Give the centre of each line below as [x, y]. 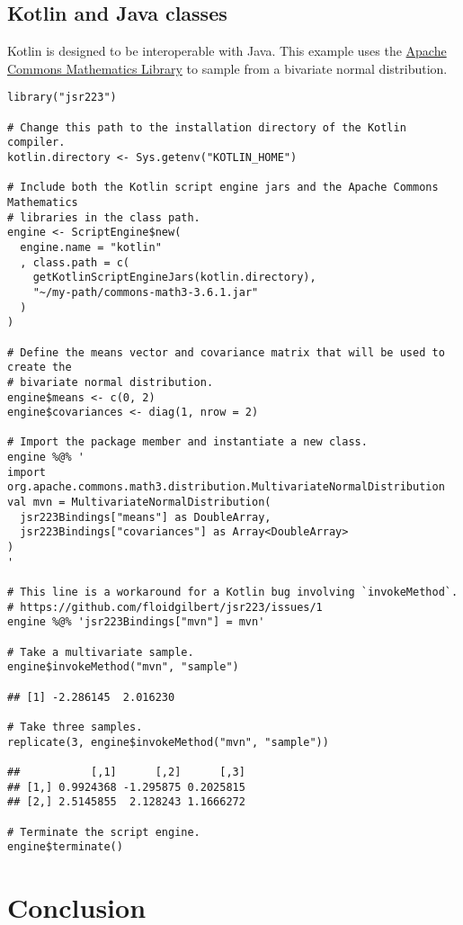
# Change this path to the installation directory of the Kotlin [207, 127]
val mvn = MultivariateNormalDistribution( [139, 503]
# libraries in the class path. [104, 217]
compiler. [36, 143]
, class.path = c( [75, 262]
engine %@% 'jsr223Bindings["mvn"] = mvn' [136, 622]
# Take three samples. [75, 727]
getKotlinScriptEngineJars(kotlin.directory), [174, 278]
